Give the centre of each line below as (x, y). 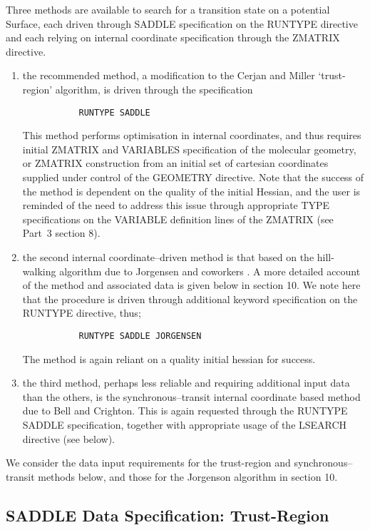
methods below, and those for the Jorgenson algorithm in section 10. (188, 476)
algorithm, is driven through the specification (154, 89)
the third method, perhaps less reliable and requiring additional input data (186, 383)
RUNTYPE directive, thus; (82, 313)
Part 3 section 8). (61, 233)
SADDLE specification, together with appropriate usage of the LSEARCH (185, 424)
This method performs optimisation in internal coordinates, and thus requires (192, 135)
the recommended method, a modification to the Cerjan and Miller (169, 75)
